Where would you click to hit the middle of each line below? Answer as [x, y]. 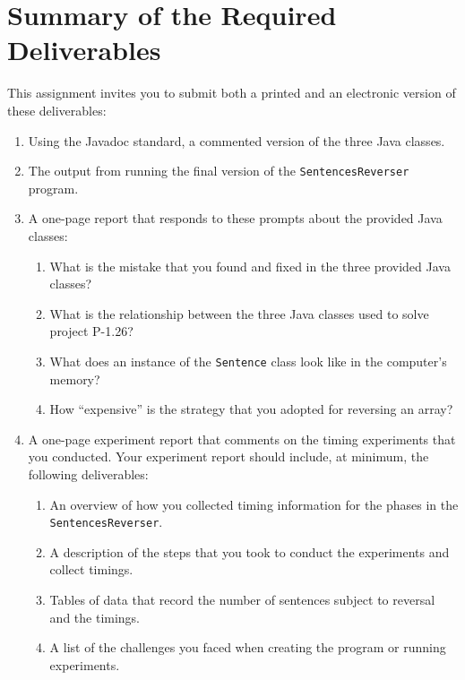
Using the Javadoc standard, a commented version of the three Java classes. [237, 140]
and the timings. [95, 617]
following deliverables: [88, 473]
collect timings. [91, 569]
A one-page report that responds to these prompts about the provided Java [235, 218]
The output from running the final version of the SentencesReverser [219, 171]
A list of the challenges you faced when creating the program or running [248, 647]
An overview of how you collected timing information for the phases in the [254, 504]
